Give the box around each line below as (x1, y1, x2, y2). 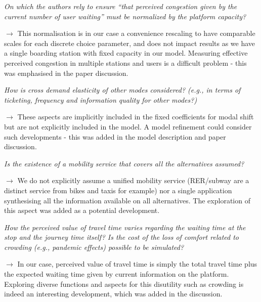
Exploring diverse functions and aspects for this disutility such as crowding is (4, 278, 244, 289)
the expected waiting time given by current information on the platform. (4, 269, 229, 279)
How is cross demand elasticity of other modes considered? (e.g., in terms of (4, 84, 241, 95)
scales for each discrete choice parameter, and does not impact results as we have (4, 37, 255, 48)
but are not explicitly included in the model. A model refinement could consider (4, 121, 252, 132)
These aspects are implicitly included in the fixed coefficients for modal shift (17, 111, 254, 122)
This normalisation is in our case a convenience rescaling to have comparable (17, 28, 255, 38)
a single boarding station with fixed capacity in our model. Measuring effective (4, 48, 248, 58)
